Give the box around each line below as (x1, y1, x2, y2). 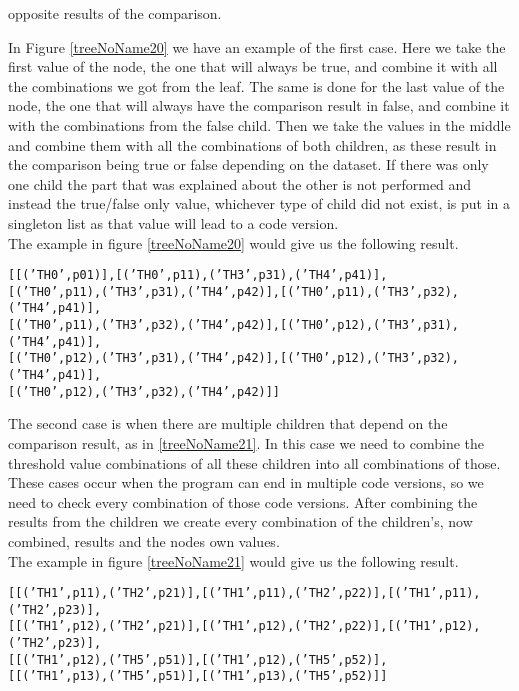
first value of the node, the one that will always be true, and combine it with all (8, 56, 498, 77)
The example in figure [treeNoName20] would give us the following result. (8, 232, 459, 253)
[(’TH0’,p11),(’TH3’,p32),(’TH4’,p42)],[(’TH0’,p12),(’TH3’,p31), (8, 318, 460, 333)
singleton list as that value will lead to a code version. (8, 212, 339, 233)
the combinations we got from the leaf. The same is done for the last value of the (8, 75, 505, 96)
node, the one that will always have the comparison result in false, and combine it (8, 95, 510, 116)
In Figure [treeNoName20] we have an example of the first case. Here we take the (8, 36, 506, 57)
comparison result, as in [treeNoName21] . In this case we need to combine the (8, 432, 485, 453)
